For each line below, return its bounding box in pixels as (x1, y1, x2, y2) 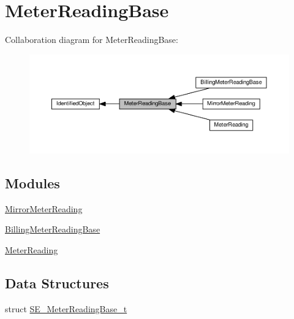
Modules (5, 173, 60, 192)
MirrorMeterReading (5, 202, 83, 215)
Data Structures (5, 273, 109, 292)
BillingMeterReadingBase (5, 223, 100, 236)
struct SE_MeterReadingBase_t (5, 302, 127, 315)
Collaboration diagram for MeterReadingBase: (5, 33, 178, 46)
